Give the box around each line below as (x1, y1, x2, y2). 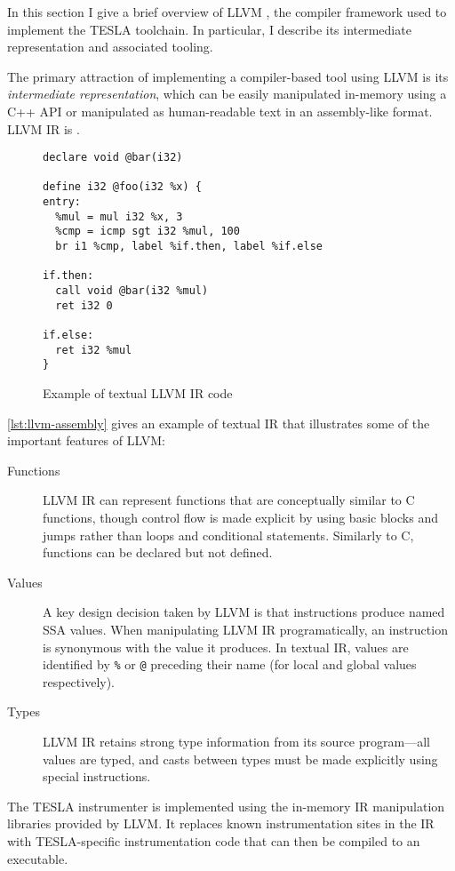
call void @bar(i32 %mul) (55, 284, 209, 298)
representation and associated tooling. (7, 37, 213, 56)
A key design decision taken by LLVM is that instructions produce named (43, 603, 445, 621)
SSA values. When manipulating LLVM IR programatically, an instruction (43, 619, 448, 638)
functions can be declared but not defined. (43, 543, 273, 562)
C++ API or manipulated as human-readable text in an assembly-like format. (7, 101, 433, 120)
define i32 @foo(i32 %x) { (43, 180, 202, 194)
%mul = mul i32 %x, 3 (55, 210, 183, 223)
